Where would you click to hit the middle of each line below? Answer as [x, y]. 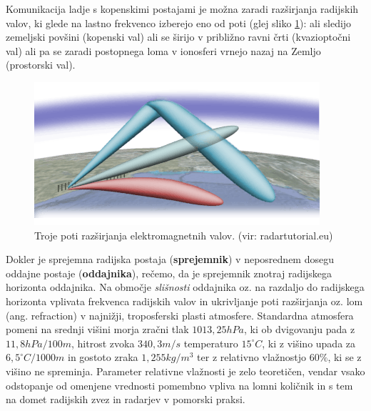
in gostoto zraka [103, 357]
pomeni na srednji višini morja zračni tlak [97, 329]
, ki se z [345, 357]
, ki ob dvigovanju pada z [299, 329]
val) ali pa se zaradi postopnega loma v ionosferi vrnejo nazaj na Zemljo [163, 50]
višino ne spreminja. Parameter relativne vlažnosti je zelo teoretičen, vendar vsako [185, 371]
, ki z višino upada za [309, 343]
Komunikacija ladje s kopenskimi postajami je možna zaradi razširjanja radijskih [182, 9]
